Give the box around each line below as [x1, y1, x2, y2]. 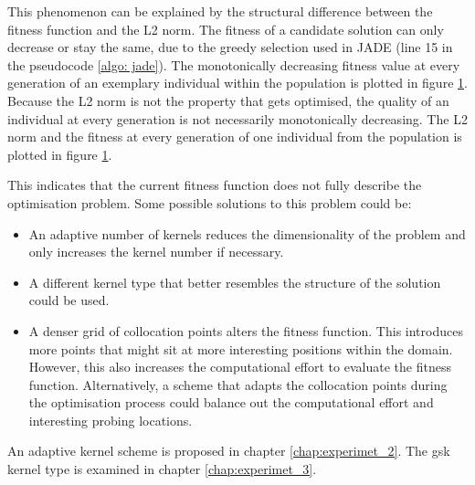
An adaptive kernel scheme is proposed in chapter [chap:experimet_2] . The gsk [7, 441, 450, 460]
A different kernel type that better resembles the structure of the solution [28, 272, 441, 291]
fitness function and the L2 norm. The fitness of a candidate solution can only [7, 19, 444, 38]
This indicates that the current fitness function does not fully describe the [7, 175, 422, 195]
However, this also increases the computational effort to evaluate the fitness [28, 357, 451, 376]
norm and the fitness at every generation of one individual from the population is [7, 127, 462, 146]
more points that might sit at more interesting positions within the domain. [28, 339, 453, 358]
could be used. [28, 290, 110, 310]
